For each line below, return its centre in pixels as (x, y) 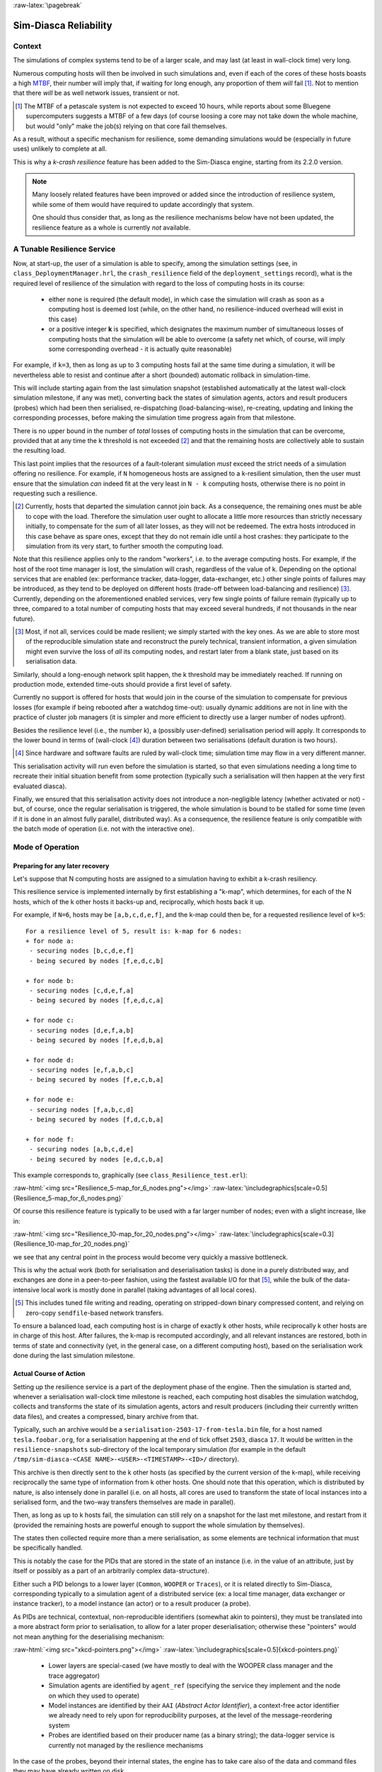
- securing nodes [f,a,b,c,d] (82, 1110)
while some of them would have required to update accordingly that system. (143, 204)
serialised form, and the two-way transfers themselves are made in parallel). (125, 1502)
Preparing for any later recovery (61, 865)
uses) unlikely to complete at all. (60, 149)
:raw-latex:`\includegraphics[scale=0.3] (276, 1234)
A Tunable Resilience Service (64, 249)
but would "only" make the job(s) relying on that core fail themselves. (127, 126)
